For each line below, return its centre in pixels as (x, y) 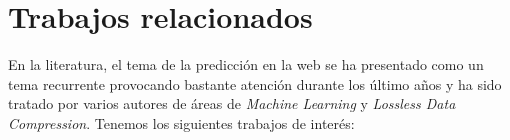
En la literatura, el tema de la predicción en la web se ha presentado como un (246, 64)
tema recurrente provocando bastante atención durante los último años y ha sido (255, 83)
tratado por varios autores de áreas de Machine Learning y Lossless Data (232, 103)
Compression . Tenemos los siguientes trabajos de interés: (181, 122)
